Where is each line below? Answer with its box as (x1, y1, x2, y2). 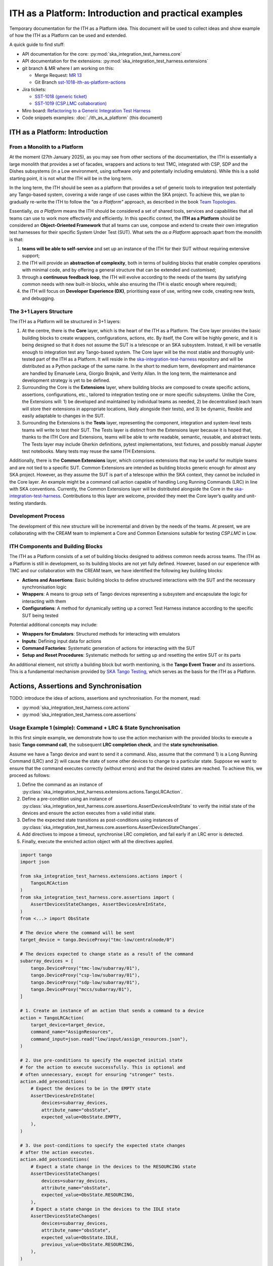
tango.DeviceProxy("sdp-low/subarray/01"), (30, 979, 140, 985)
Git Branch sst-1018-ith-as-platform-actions (34, 79, 126, 86)
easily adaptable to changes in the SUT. (22, 413, 105, 419)
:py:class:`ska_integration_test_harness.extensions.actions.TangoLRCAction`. (22, 788, 183, 795)
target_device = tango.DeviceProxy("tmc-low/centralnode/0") (20, 937, 175, 943)
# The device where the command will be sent (20, 930, 135, 935)
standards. (24, 500, 48, 506)
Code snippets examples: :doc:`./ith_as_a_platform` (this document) (22, 114, 163, 121)
